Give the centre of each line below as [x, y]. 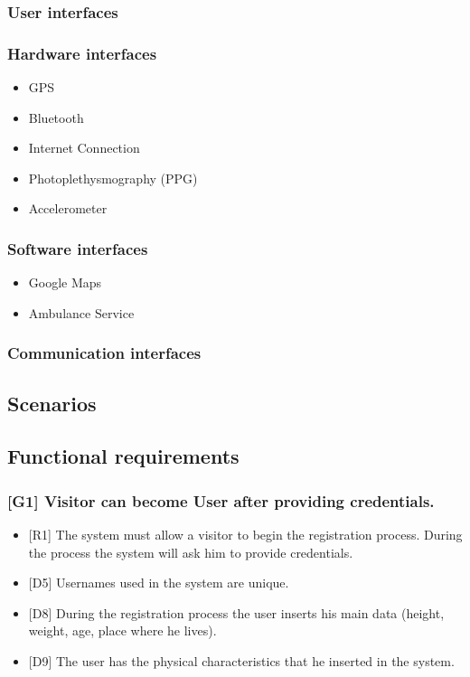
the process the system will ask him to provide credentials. [191, 552]
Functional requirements [123, 456]
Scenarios [52, 403]
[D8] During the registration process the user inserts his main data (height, [236, 612]
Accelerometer [68, 208]
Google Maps [65, 282]
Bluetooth [56, 117]
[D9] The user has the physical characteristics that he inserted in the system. [241, 661]
